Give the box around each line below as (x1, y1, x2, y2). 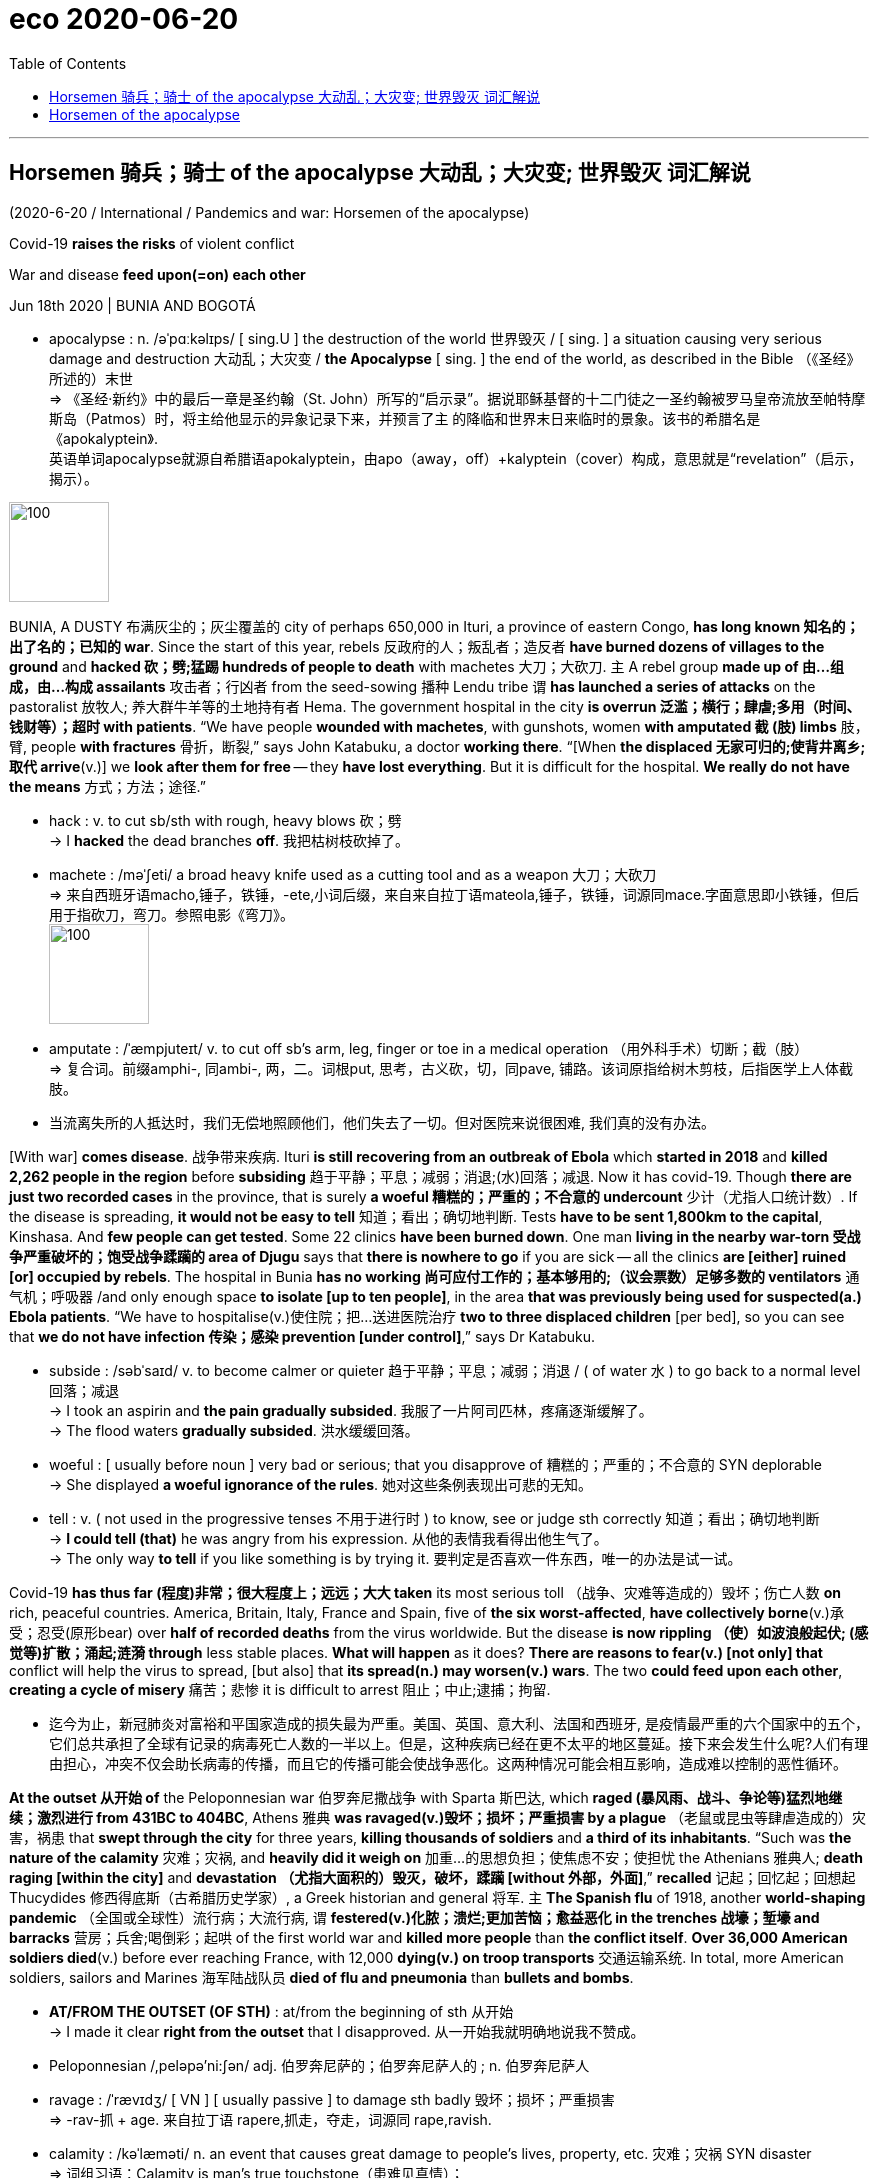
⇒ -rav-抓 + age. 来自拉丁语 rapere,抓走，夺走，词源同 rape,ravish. (49, 2110, 492, 2128)
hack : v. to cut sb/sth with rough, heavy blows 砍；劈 (49, 811, 402, 829)
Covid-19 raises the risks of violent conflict (9, 234, 295, 252)
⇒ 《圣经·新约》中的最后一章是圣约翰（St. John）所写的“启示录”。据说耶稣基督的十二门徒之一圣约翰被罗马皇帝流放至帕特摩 (49, 389, 866, 407)
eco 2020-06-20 (9, 2, 239, 36)
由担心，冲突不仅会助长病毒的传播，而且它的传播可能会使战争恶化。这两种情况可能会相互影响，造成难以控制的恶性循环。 (49, 1754, 847, 1772)
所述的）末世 (49, 369, 133, 387)
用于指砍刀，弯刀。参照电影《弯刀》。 (49, 905, 294, 923)
